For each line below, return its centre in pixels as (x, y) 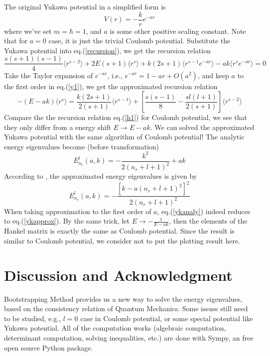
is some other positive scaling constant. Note (178, 31)
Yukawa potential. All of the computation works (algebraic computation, (115, 328)
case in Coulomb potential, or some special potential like (167, 318)
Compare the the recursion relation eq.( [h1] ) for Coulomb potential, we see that (126, 117)
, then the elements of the (208, 221)
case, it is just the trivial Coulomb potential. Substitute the (139, 41)
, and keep (213, 75)
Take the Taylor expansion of (49, 75)
